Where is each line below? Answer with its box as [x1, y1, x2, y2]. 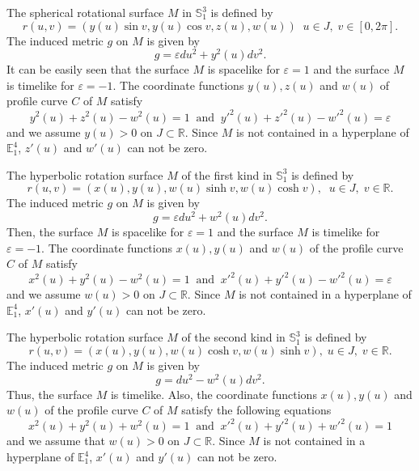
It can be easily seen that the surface [6, 61, 189, 78]
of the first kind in [181, 166, 273, 183]
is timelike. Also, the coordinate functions [110, 385, 317, 402]
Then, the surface [6, 223, 94, 240]
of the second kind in [181, 329, 286, 346]
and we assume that [6, 432, 105, 449]
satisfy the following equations [181, 401, 332, 418]
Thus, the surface [6, 385, 92, 402]
